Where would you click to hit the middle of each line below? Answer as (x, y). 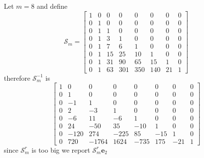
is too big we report (61, 149)
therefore (17, 78)
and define (52, 6)
